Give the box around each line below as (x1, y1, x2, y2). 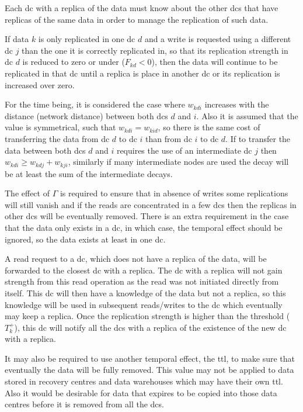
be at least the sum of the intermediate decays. (5, 167, 173, 179)
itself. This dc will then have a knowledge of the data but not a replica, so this (5, 286, 286, 299)
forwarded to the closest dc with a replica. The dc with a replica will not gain (5, 264, 283, 276)
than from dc (145, 132, 192, 144)
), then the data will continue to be (151, 56, 278, 68)
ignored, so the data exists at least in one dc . (5, 233, 166, 245)
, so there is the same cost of (158, 121, 260, 133)
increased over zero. (5, 78, 75, 91)
